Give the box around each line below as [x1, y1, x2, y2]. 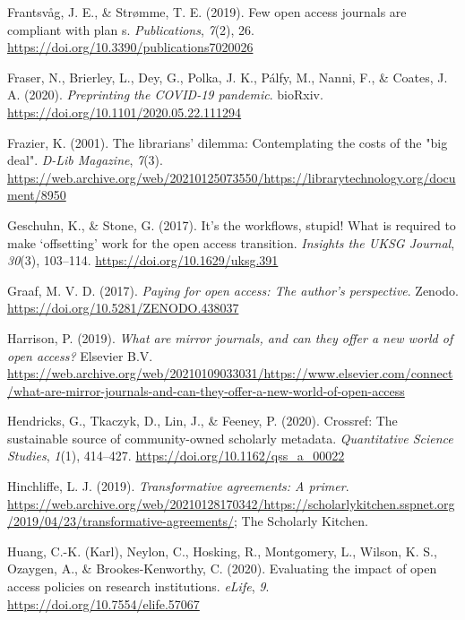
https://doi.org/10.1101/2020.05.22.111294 [7, 102, 242, 121]
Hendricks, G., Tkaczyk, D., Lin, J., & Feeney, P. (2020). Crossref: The [7, 411, 398, 430]
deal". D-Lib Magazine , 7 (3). [7, 151, 163, 169]
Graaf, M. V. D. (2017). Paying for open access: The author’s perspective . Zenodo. [7, 280, 459, 299]
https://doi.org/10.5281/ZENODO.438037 [7, 298, 239, 317]
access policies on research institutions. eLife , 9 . [7, 577, 270, 596]
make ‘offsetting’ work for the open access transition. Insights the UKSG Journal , [7, 233, 455, 252]
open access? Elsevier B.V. [7, 346, 153, 365]
